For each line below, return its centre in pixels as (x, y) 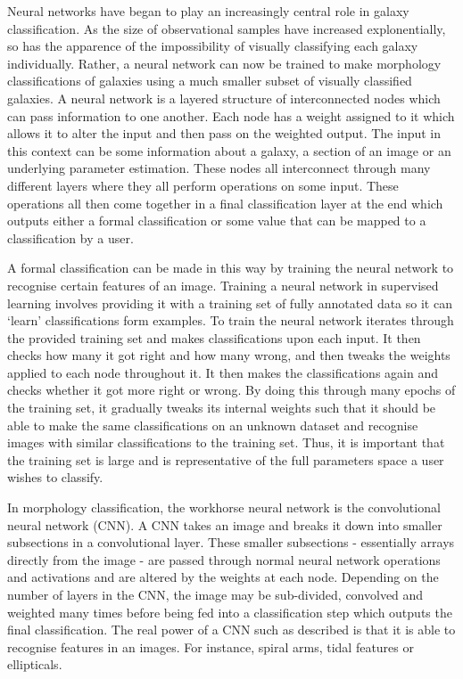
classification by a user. (70, 237)
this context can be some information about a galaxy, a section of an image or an (229, 150)
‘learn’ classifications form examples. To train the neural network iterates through (231, 320)
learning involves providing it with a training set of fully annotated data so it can (230, 303)
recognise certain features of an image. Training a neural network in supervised (223, 285)
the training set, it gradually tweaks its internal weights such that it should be (222, 408)
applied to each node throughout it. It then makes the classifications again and (223, 372)
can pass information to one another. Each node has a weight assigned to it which (231, 115)
